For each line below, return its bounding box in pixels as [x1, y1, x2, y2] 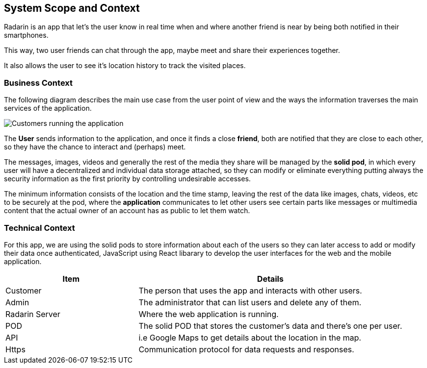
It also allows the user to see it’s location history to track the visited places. [4, 61, 246, 70]
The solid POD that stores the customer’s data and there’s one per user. [138, 320, 402, 331]
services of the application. [4, 104, 92, 113]
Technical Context [4, 222, 75, 233]
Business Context [4, 77, 73, 88]
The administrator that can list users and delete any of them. [138, 297, 362, 307]
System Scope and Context [4, 2, 140, 14]
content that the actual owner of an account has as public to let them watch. [4, 206, 250, 215]
